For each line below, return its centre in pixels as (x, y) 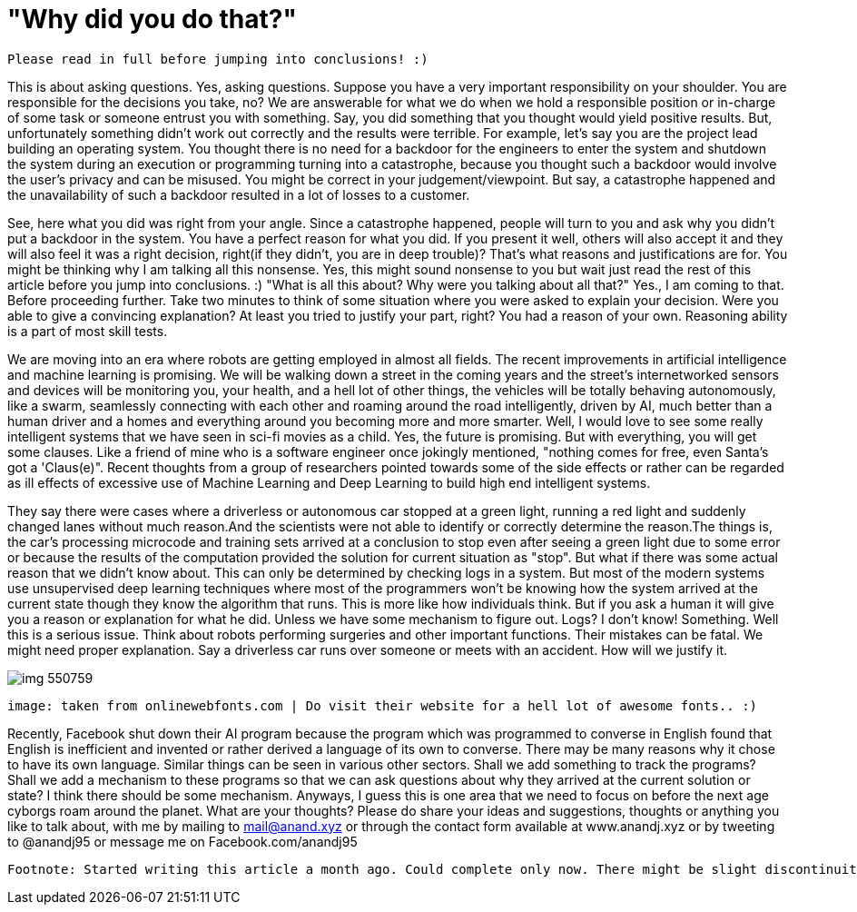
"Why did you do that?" (152, 19)
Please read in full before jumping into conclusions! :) (218, 59)
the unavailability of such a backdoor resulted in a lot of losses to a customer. (239, 194)
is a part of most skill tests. (88, 331)
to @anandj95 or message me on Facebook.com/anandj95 (182, 841)
